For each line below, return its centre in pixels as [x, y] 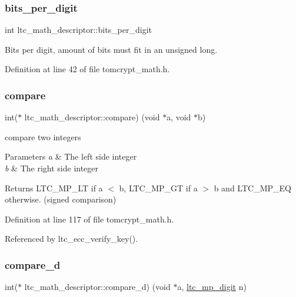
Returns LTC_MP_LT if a [54, 188]
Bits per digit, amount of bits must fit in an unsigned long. [111, 49]
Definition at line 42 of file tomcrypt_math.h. [87, 69]
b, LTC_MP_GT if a [158, 188]
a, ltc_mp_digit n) [212, 287]
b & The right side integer [52, 168]
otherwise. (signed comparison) [61, 199]
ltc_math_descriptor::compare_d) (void [97, 287]
